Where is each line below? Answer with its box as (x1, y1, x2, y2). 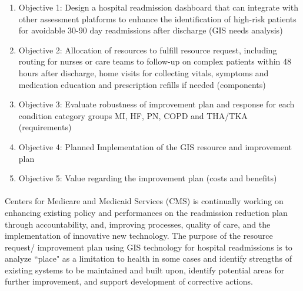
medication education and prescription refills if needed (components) (18, 78, 266, 90)
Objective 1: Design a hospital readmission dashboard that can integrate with (18, 1, 298, 13)
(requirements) (18, 121, 72, 133)
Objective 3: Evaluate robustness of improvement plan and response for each (18, 98, 295, 110)
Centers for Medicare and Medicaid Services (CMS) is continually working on (5, 195, 284, 207)
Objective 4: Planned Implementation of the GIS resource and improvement (18, 140, 292, 153)
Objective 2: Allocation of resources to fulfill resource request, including (18, 43, 277, 56)
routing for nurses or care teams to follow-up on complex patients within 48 (18, 55, 292, 67)
